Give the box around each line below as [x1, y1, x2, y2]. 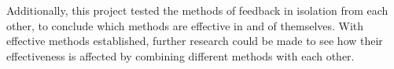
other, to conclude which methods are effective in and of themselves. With [6, 17, 364, 33]
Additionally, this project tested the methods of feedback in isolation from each [6, 2, 388, 18]
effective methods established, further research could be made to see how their [6, 33, 383, 49]
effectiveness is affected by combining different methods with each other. [6, 47, 355, 64]
